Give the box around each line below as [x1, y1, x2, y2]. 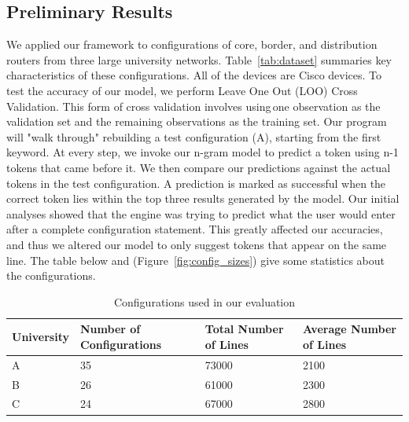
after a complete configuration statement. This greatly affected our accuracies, [6, 221, 383, 237]
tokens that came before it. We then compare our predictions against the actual [6, 159, 391, 175]
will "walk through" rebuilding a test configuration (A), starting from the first [6, 128, 381, 145]
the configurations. [6, 267, 96, 284]
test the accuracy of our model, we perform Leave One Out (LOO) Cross [6, 82, 358, 98]
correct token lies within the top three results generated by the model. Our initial [6, 190, 400, 207]
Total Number [204, 321, 284, 337]
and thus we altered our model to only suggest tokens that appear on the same [6, 236, 387, 252]
